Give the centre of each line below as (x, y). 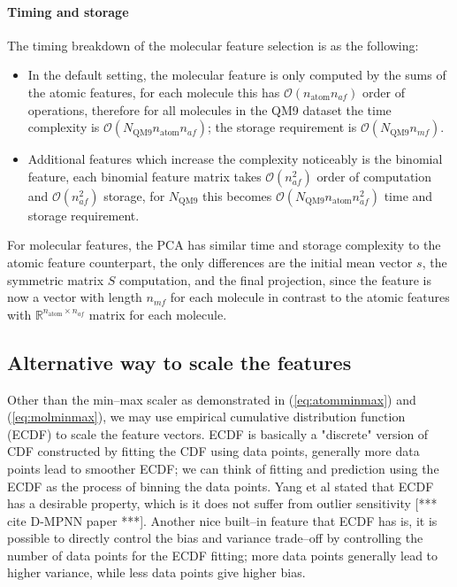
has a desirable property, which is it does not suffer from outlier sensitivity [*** (222, 503)
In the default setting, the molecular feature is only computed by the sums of (237, 75)
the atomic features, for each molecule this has (154, 92)
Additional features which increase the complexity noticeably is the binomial (235, 159)
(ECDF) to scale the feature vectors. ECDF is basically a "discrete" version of (218, 433)
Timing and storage (68, 11)
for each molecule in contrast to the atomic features (310, 297)
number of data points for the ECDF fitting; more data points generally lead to (223, 555)
